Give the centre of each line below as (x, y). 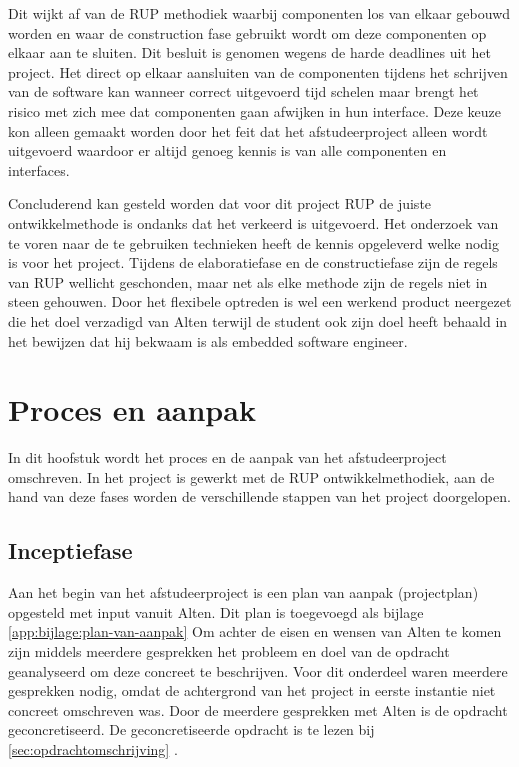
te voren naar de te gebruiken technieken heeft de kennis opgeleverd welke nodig (253, 242)
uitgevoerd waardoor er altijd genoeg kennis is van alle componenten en (227, 150)
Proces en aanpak (132, 409)
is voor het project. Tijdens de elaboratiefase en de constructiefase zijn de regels (253, 262)
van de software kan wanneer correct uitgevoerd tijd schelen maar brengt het (243, 91)
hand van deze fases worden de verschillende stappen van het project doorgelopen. (259, 496)
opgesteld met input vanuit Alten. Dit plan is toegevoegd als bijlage (216, 611)
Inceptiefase (70, 550)
